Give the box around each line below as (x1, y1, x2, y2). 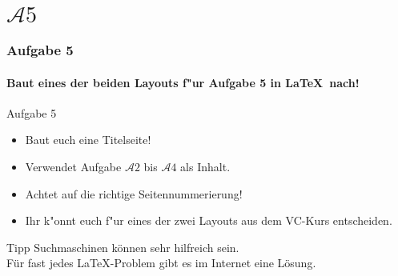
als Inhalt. (180, 158, 231, 175)
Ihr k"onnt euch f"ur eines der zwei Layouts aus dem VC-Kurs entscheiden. (25, 212, 392, 229)
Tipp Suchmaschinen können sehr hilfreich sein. (6, 238, 239, 255)
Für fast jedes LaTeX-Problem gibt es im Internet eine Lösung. (6, 254, 316, 271)
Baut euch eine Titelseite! (25, 131, 151, 148)
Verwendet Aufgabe (25, 158, 122, 175)
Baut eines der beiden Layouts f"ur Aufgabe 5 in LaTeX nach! (6, 74, 360, 90)
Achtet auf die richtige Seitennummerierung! (25, 185, 243, 202)
